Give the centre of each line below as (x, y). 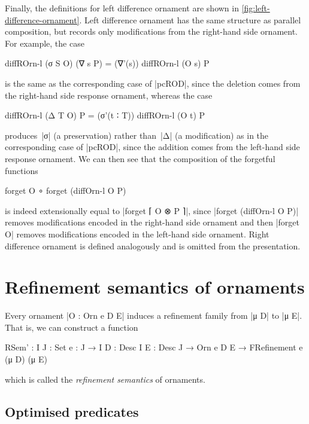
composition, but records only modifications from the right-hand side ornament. (151, 31)
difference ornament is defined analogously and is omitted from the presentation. (153, 245)
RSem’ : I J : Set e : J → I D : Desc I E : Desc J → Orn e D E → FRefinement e (154, 347)
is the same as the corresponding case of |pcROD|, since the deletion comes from (153, 83)
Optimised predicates (72, 411)
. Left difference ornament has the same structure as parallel (190, 19)
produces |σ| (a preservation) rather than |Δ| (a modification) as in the (137, 135)
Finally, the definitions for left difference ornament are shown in (122, 8)
